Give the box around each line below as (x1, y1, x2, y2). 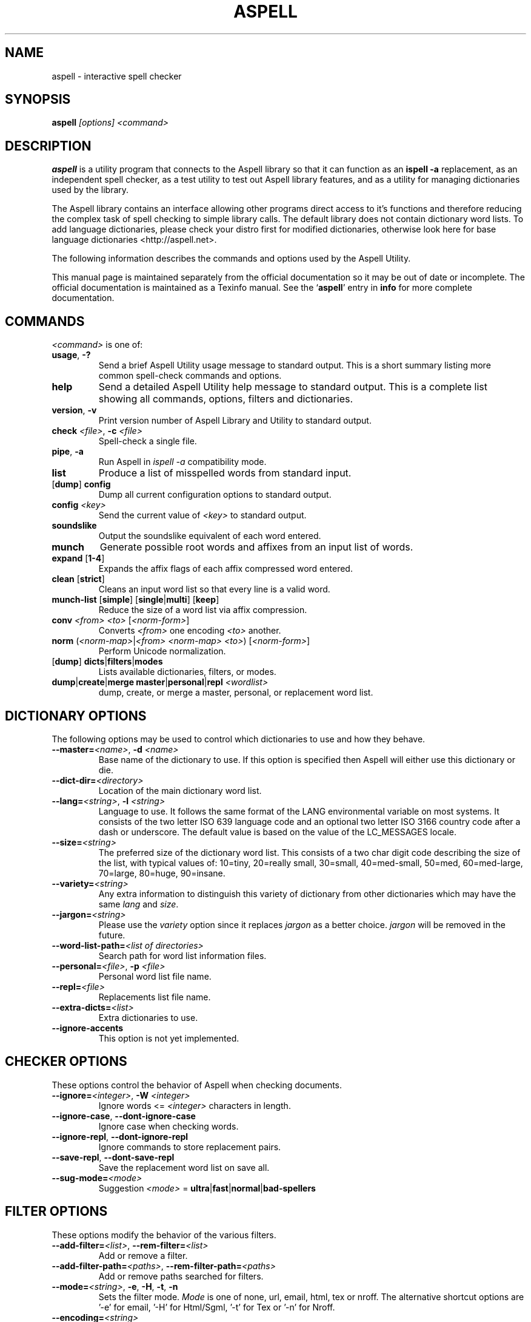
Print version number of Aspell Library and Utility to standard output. (98, 415, 372, 426)
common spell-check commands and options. (98, 370, 282, 381)
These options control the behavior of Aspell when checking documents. (52, 1079, 342, 1090)
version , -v (52, 405, 97, 416)
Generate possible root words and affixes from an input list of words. (99, 541, 413, 554)
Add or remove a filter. (98, 1250, 188, 1261)
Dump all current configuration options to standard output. (98, 489, 332, 500)
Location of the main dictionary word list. (98, 785, 262, 796)
